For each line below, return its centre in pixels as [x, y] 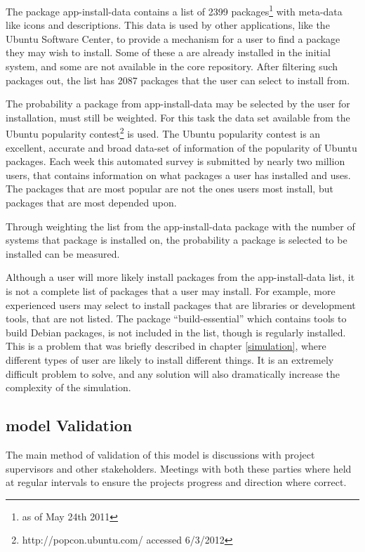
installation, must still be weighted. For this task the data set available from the [178, 117]
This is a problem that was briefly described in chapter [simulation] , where [166, 346]
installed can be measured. [63, 253]
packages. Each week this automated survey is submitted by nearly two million [175, 161]
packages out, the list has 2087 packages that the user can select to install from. [178, 80]
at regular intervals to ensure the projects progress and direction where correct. [176, 482]
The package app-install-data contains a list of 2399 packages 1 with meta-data [174, 10]
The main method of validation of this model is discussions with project [160, 454]
